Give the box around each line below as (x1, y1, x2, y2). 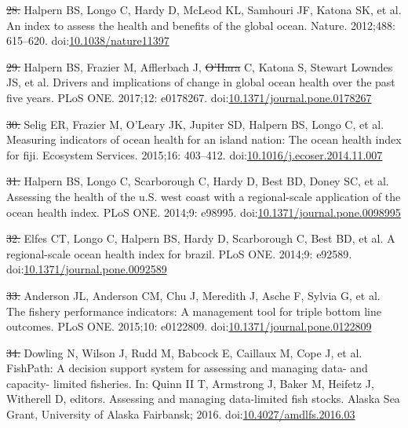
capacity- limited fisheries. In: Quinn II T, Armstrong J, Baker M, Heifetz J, (6, 375, 374, 391)
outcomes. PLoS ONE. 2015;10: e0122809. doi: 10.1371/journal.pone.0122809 (6, 318, 372, 335)
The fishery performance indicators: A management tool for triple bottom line (6, 302, 381, 319)
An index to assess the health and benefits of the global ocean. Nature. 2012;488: (6, 16, 395, 33)
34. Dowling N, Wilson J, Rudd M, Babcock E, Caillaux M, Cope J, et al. (6, 344, 362, 360)
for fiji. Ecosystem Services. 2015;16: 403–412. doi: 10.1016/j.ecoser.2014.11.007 (6, 146, 383, 163)
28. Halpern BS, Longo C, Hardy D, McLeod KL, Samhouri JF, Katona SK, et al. (6, 2, 402, 17)
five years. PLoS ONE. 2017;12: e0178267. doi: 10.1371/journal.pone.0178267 (6, 89, 372, 105)
